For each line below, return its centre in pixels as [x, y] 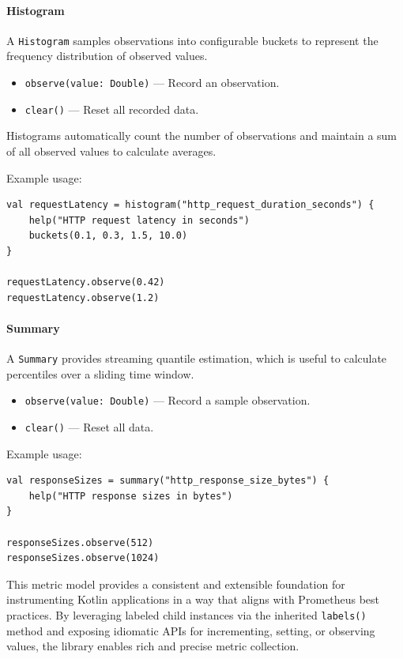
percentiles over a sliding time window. [100, 373]
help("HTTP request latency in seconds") [139, 220]
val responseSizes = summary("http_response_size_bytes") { [168, 481]
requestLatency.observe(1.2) [83, 297]
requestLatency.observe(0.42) [86, 282]
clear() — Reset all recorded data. [112, 109]
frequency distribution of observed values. [107, 56]
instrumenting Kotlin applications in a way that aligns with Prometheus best [193, 599]
